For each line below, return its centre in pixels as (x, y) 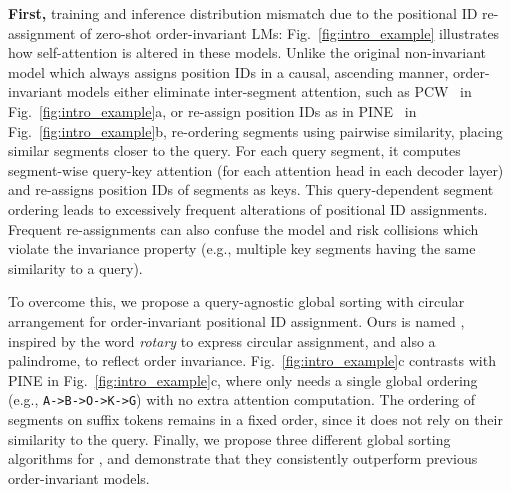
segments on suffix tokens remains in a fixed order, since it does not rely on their (255, 418)
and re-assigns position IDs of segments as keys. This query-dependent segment (251, 189)
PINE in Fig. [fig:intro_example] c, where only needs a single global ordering (243, 379)
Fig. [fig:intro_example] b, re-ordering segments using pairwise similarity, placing (255, 130)
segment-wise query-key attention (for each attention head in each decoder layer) (256, 169)
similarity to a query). (75, 267)
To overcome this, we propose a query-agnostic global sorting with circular (236, 301)
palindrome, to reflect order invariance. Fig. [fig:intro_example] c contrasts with (252, 360)
